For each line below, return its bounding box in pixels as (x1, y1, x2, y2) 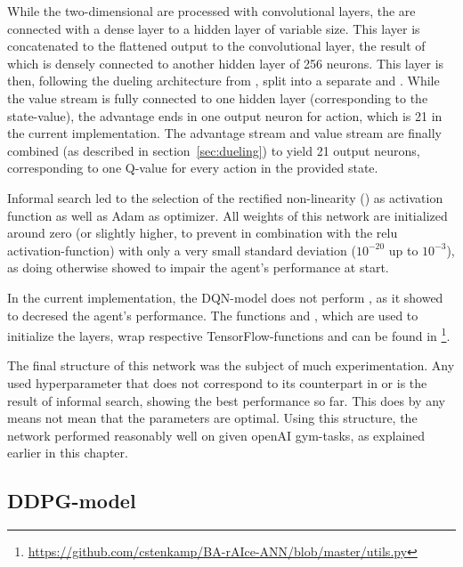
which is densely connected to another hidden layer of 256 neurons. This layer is (7, 53, 444, 72)
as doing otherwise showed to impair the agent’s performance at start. (7, 258, 389, 277)
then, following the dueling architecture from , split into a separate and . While (7, 71, 440, 90)
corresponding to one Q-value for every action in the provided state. (7, 158, 378, 177)
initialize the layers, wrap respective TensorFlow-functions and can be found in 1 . (7, 324, 451, 344)
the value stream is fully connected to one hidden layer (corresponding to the (7, 88, 428, 107)
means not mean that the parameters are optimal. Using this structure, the (7, 409, 418, 427)
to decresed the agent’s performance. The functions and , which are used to (7, 305, 418, 324)
